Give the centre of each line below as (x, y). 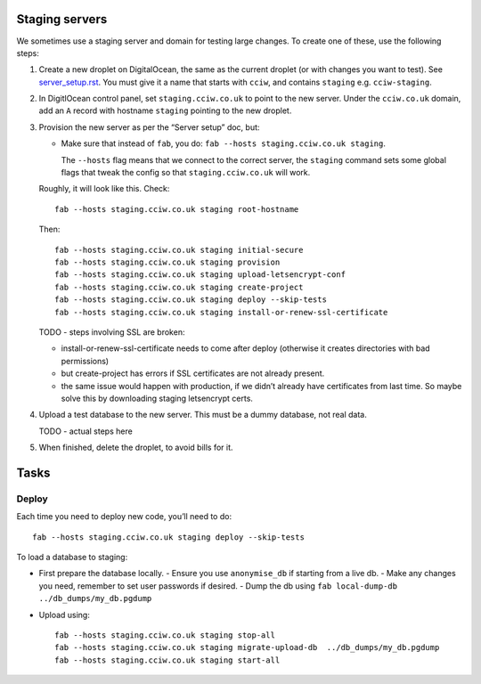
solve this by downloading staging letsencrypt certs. (157, 398)
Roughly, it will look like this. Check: (104, 189)
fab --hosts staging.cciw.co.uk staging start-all (167, 660)
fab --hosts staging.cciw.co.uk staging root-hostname (177, 209)
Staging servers (62, 19)
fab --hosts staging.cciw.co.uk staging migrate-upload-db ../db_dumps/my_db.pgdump (247, 647)
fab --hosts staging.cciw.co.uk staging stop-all (165, 635)
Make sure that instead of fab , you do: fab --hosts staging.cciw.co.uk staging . (224, 143)
